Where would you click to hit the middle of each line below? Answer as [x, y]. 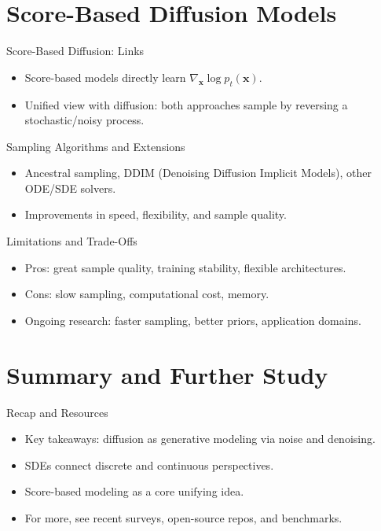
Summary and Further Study [167, 374]
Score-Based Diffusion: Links [75, 51]
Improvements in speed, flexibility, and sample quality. [156, 214]
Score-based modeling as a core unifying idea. [134, 491]
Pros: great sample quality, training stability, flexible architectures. [185, 267]
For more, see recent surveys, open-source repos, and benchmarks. [183, 517]
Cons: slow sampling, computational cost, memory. [147, 294]
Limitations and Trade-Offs [72, 241]
